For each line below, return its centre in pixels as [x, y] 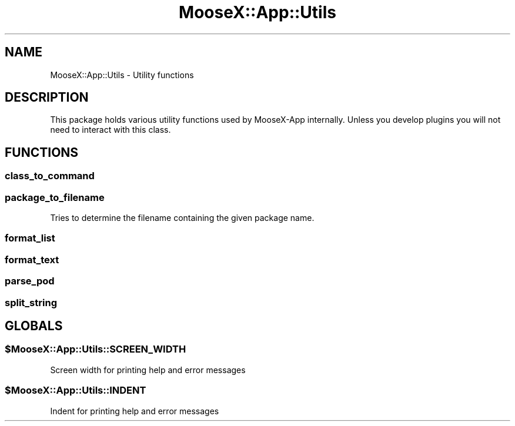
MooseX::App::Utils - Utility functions [122, 75]
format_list [30, 238]
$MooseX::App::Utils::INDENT [76, 390]
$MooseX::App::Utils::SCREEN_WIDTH [96, 349]
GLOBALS [34, 326]
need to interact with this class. [111, 130]
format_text [32, 259]
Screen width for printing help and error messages [148, 370]
